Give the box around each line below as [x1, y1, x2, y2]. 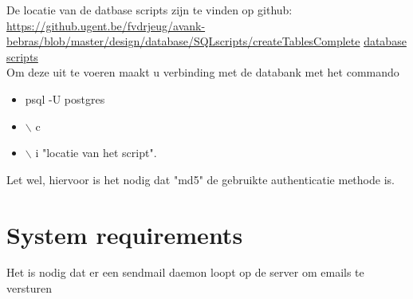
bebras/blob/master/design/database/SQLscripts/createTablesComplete [6, 33, 360, 49]
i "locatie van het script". [35, 144, 157, 161]
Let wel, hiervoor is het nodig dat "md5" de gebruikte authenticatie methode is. [6, 171, 395, 187]
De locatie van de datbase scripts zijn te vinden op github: [6, 2, 293, 18]
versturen [6, 280, 52, 297]
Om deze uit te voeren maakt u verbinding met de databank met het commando [6, 64, 399, 81]
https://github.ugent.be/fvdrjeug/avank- [6, 17, 206, 33]
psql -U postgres [25, 90, 105, 107]
